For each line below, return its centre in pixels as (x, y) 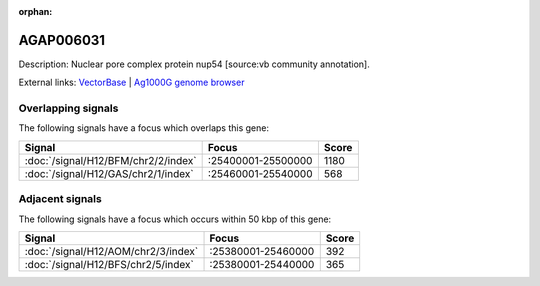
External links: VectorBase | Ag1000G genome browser (131, 82)
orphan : (35, 11)
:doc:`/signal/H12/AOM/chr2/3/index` (111, 251)
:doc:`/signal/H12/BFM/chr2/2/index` (110, 160)
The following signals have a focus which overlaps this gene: (144, 128)
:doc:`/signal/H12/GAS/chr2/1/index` (109, 173)
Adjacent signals (60, 199)
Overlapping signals (68, 108)
